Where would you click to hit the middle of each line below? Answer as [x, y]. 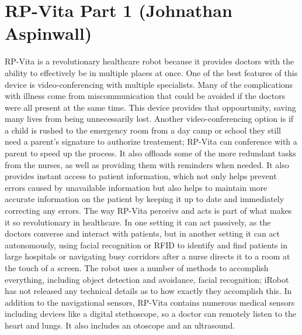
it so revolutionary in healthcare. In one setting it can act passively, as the [138, 222]
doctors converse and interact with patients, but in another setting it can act [143, 233]
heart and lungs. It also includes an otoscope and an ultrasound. [120, 325]
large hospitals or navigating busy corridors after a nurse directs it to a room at [147, 256]
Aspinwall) [48, 33]
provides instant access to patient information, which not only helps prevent [141, 176]
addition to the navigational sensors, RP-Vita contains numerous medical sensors [150, 302]
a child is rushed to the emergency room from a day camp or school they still [143, 130]
